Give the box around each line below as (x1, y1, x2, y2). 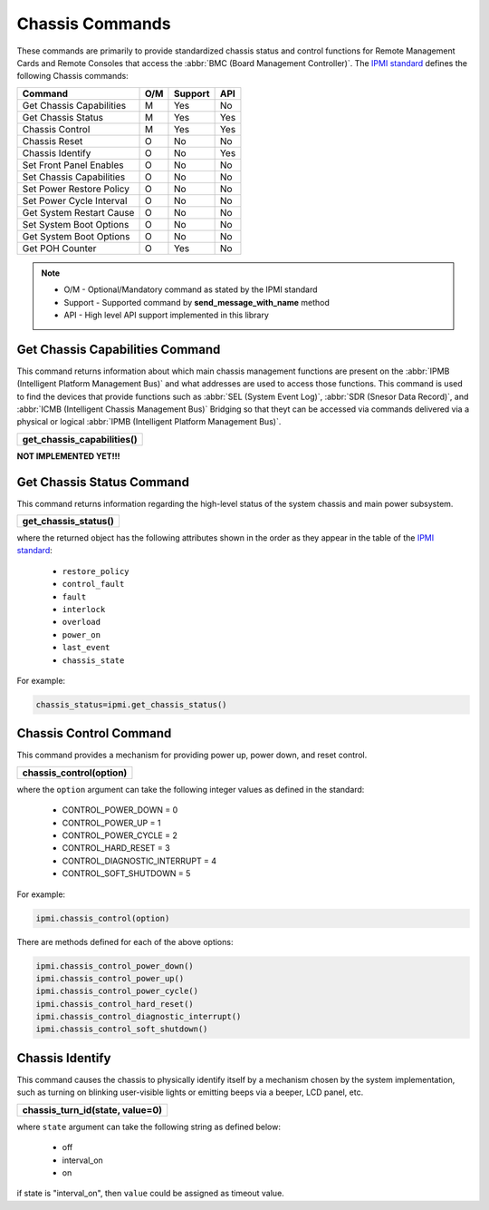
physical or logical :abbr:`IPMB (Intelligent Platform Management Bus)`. (16, 416, 282, 427)
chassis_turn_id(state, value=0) (22, 1103, 163, 1116)
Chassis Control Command (16, 726, 172, 741)
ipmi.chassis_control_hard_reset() (35, 999, 194, 1009)
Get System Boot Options (22, 229, 130, 242)
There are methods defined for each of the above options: (16, 936, 234, 947)
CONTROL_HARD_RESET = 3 (62, 843, 171, 854)
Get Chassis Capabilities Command (16, 341, 221, 357)
